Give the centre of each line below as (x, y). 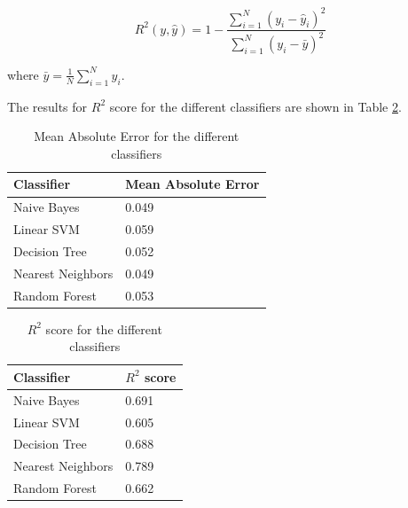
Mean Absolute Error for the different (137, 136)
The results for (47, 106)
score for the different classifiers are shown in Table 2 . (255, 106)
